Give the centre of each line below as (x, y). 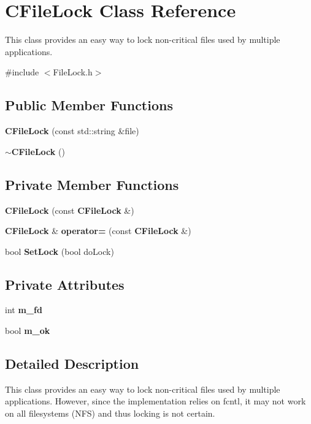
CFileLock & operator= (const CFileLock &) (98, 231)
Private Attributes (65, 284)
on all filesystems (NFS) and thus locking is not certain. (110, 413)
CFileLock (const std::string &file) (72, 131)
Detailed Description (72, 364)
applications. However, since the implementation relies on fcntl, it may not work (155, 401)
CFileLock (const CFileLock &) (70, 210)
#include (22, 72)
